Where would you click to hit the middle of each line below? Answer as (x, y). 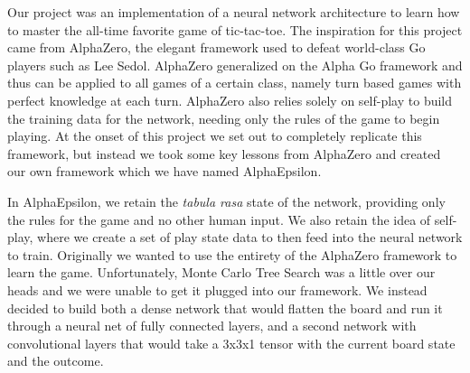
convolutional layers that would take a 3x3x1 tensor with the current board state (231, 343)
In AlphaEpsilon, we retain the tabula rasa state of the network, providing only (226, 201)
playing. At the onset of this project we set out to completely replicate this (215, 136)
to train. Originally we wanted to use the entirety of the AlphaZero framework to (232, 254)
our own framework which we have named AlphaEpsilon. (164, 171)
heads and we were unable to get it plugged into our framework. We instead (217, 289)
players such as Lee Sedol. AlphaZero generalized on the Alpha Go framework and (235, 65)
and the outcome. (56, 361)
